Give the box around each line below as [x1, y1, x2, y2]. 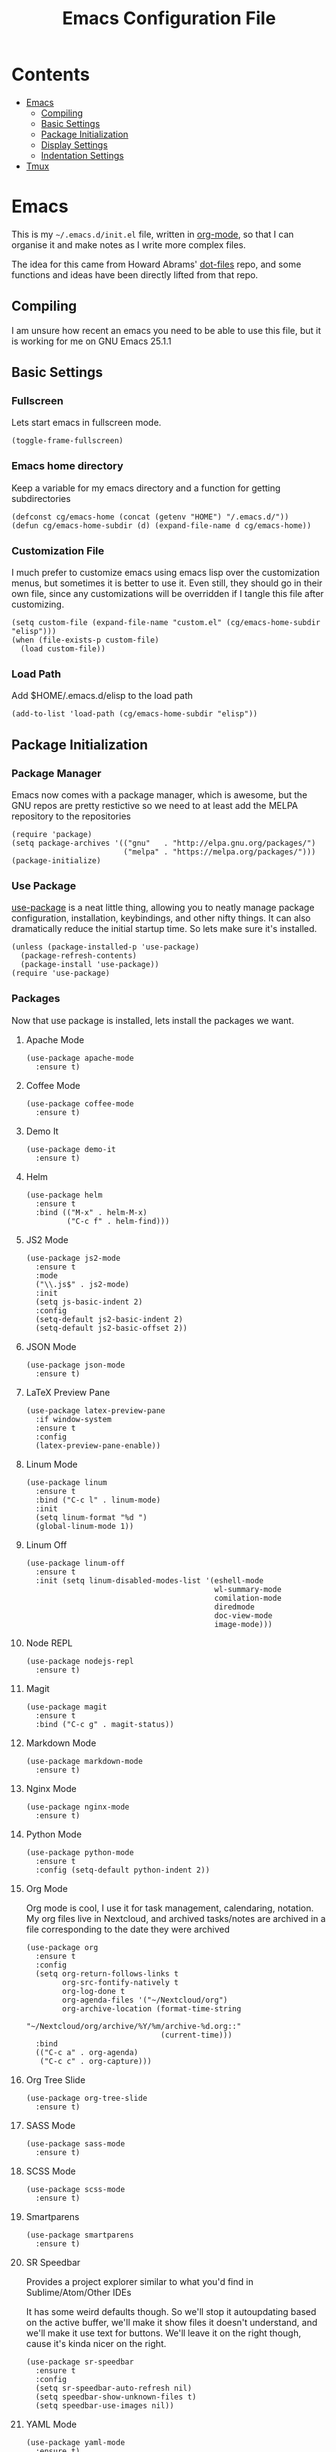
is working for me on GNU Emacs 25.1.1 [11, 335, 172, 347]
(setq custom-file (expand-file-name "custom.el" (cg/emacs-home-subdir [11, 617, 321, 627]
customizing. [11, 598, 65, 610]
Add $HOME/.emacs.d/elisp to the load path [11, 690, 194, 702]
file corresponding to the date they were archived [25, 1923, 230, 1935]
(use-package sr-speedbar [25, 2357, 134, 2367]
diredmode [214, 1602, 255, 1612]
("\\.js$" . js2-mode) [35, 1279, 130, 1289]
